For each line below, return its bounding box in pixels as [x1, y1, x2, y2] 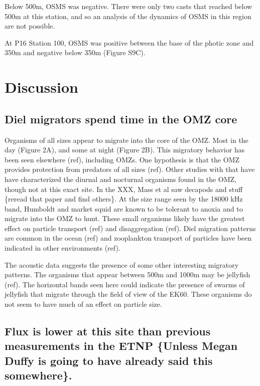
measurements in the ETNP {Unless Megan [5, 338, 238, 353]
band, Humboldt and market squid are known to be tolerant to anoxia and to [5, 203, 243, 214]
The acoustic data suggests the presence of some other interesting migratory [5, 259, 239, 270]
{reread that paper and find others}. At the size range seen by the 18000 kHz [5, 194, 243, 204]
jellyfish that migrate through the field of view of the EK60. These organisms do [5, 289, 252, 299]
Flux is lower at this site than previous [5, 323, 211, 339]
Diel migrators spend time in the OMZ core [5, 111, 237, 126]
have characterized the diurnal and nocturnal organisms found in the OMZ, [5, 173, 237, 184]
